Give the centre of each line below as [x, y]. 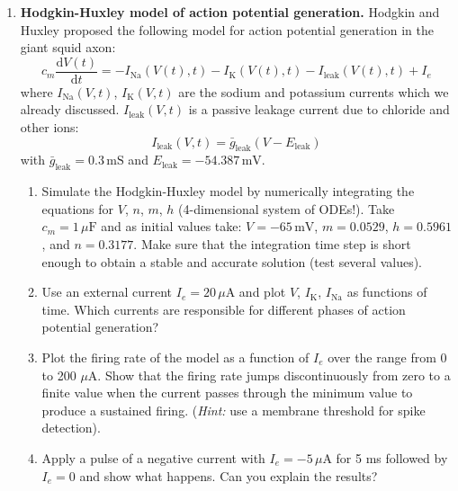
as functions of [387, 292]
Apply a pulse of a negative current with [153, 457]
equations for [78, 208]
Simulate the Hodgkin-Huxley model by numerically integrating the [228, 191]
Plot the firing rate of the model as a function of [175, 357]
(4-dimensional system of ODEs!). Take [287, 208]
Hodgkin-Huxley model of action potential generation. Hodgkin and [230, 12]
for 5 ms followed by [392, 457]
